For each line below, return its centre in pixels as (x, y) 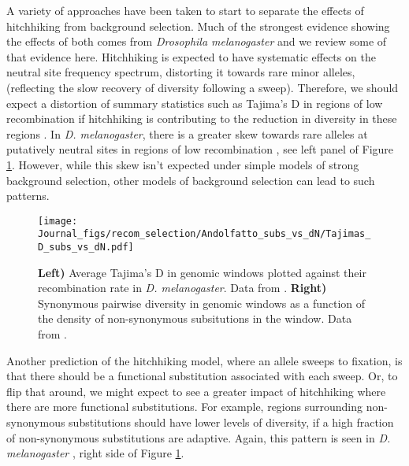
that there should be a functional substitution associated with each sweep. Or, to (202, 376)
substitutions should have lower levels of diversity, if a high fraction (231, 422)
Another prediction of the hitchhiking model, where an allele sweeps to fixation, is (204, 360)
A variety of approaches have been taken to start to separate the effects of (185, 10)
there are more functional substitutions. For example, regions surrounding (185, 407)
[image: (58, 221)
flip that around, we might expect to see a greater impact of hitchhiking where (196, 391)
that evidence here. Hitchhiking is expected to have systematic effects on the (191, 56)
